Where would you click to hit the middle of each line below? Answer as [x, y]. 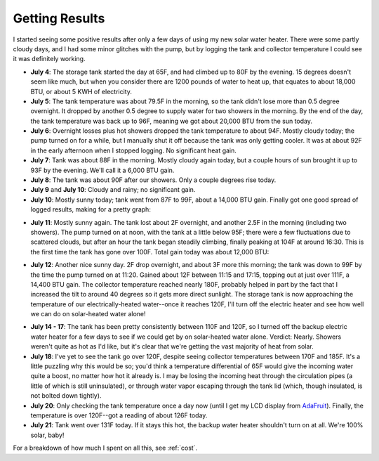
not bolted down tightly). [66, 396]
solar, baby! [47, 435]
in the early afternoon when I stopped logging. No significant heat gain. [133, 150]
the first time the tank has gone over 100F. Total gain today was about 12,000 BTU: [150, 252]
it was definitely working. [49, 59]
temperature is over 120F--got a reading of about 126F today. [119, 415]
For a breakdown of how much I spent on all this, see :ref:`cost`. [105, 448]
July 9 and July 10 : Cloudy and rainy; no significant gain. [113, 190]
